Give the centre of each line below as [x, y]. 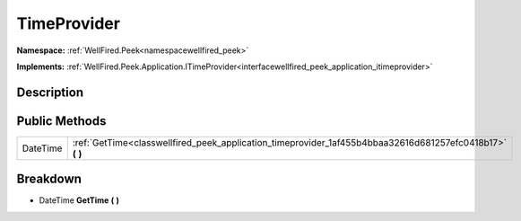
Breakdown [49, 179]
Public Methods [61, 121]
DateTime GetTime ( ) [79, 200]
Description [50, 92]
